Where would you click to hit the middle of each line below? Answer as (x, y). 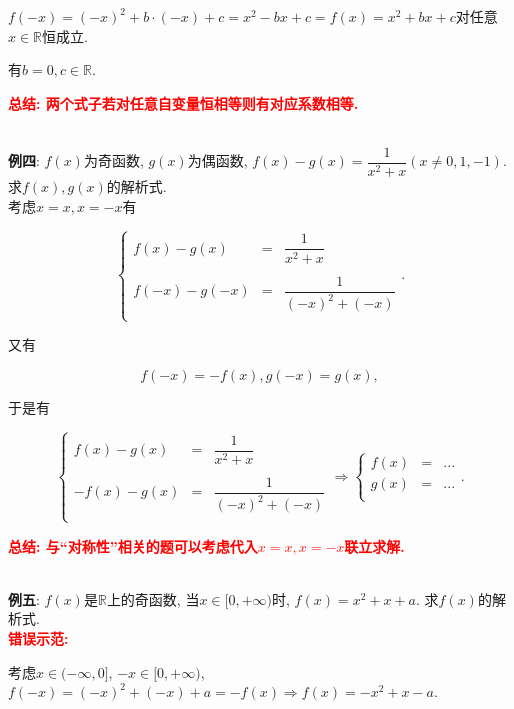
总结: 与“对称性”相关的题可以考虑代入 (133, 545)
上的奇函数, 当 (153, 598)
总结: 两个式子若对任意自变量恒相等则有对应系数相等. (183, 102)
